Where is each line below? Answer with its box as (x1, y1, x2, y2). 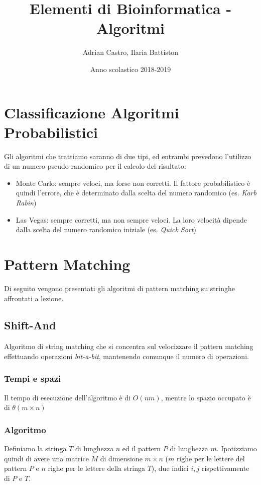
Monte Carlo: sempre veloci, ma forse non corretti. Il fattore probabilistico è (16, 177, 250, 188)
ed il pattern (122, 443, 161, 454)
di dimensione (100, 453, 143, 463)
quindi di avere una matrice (4, 453, 89, 463)
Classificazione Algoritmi (4, 102, 179, 122)
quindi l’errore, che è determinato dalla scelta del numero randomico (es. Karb (16, 187, 256, 198)
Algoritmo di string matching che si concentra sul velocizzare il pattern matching (4, 341, 253, 352)
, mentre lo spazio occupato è (161, 392, 251, 402)
